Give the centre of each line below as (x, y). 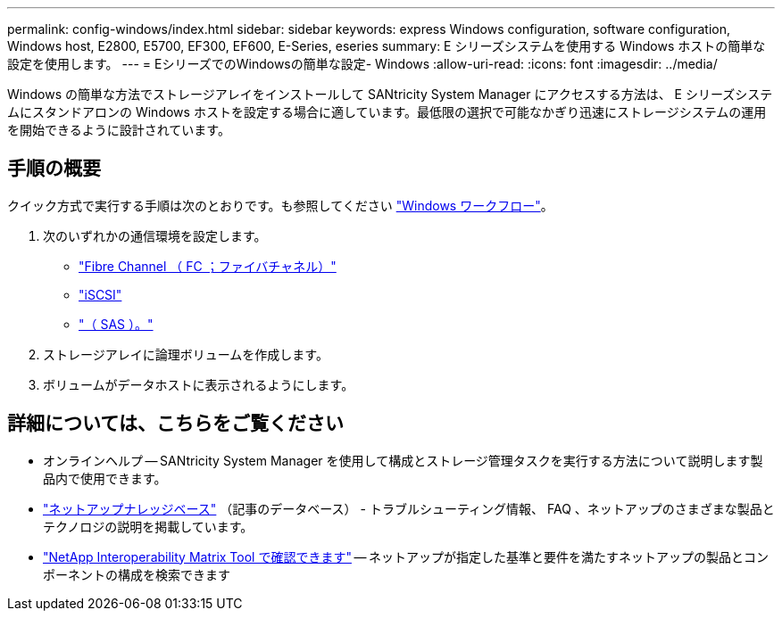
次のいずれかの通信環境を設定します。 (155, 235)
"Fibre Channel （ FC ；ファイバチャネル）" (208, 266)
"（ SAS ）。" (116, 324)
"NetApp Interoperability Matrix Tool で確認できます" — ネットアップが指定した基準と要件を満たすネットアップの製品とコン (406, 556)
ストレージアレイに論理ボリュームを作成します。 (186, 354)
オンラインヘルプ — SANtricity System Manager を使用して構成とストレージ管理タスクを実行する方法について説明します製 (403, 460)
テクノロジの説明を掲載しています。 (148, 526)
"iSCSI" (100, 294)
